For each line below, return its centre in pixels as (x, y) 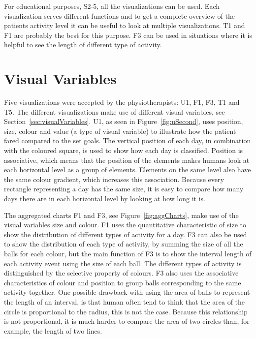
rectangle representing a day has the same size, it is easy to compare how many (124, 189)
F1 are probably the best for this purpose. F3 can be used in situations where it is (128, 35)
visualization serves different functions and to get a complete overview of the (119, 15)
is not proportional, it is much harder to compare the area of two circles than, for (127, 321)
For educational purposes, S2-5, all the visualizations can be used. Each (112, 6)
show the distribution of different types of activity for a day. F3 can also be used (126, 234)
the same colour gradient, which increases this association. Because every (114, 179)
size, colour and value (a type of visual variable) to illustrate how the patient (120, 131)
